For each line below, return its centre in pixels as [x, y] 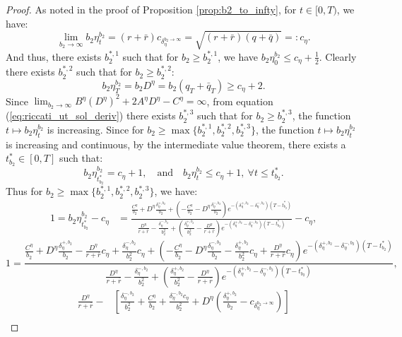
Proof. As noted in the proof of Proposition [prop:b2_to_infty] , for [151, 9]
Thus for [24, 191]
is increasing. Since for [95, 129]
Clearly [341, 56]
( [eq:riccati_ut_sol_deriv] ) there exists [91, 116]
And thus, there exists [54, 56]
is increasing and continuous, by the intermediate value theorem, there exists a [176, 144]
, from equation [240, 101]
